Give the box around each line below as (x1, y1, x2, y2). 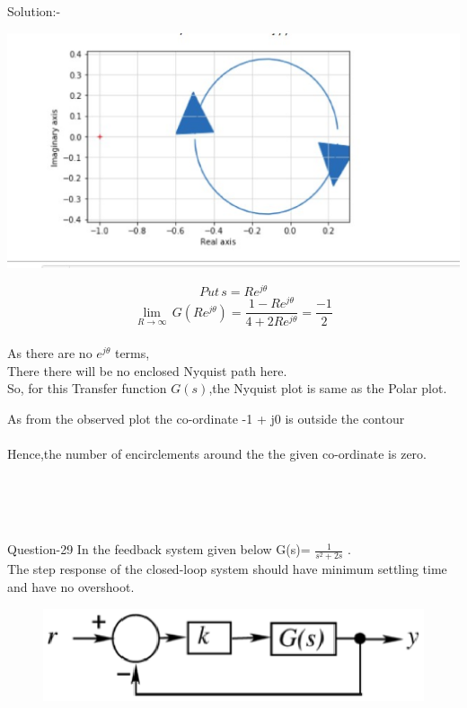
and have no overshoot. (7, 578, 135, 596)
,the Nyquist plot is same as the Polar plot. (208, 379, 447, 398)
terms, (114, 343, 150, 362)
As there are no (7, 343, 93, 362)
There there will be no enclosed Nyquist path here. (7, 361, 287, 380)
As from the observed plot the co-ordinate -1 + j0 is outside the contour (7, 408, 405, 427)
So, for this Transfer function (7, 379, 167, 398)
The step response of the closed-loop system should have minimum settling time (7, 560, 447, 578)
